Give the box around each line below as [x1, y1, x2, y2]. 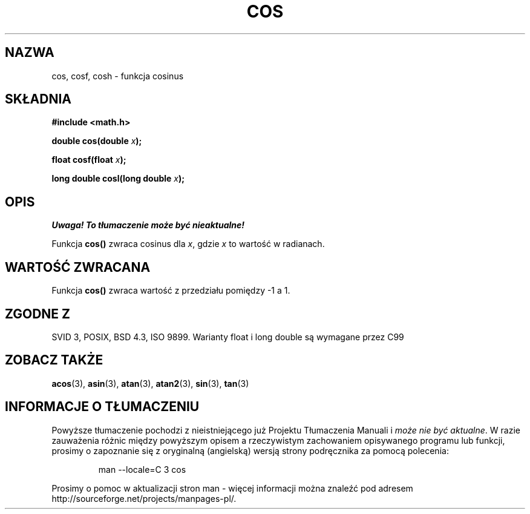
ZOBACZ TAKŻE [5, 352, 103, 368]
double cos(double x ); [51, 136, 142, 147]
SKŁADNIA [5, 91, 71, 107]
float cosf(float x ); [51, 154, 126, 165]
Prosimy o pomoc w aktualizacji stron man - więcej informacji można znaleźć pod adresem [51, 483, 413, 493]
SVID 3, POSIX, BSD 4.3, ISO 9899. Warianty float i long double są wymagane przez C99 [51, 331, 404, 342]
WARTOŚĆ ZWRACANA [5, 259, 151, 275]
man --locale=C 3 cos [98, 464, 186, 475]
